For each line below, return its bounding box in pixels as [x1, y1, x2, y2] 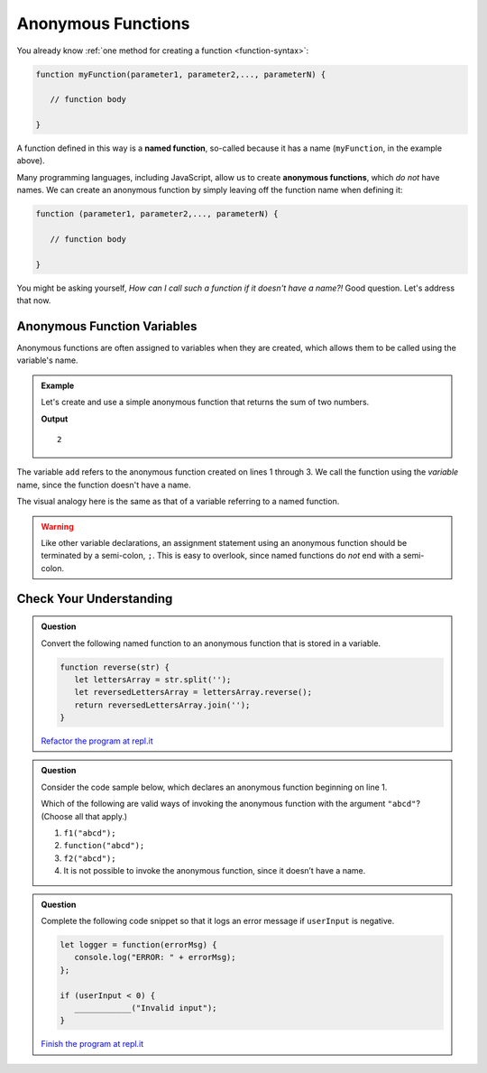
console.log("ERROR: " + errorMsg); [73, 952, 236, 963]
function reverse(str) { [60, 661, 170, 672]
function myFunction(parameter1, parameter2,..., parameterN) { [35, 69, 326, 79]
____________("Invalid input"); [73, 1003, 217, 1013]
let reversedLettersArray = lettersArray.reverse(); [73, 687, 313, 698]
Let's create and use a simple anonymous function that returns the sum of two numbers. [41, 397, 370, 408]
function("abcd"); [63, 840, 145, 851]
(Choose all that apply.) [41, 810, 128, 821]
